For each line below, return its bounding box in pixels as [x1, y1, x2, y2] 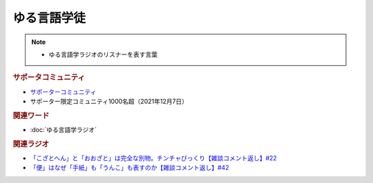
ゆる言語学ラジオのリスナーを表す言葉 [48, 50, 158, 58]
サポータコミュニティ [12, 73, 86, 83]
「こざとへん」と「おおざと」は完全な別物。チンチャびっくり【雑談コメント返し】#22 [30, 154, 278, 162]
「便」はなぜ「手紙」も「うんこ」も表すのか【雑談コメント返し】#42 [30, 164, 229, 172]
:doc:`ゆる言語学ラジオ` [30, 126, 97, 134]
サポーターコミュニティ [30, 87, 97, 96]
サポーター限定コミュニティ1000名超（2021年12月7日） [30, 97, 189, 105]
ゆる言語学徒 [12, 10, 86, 25]
